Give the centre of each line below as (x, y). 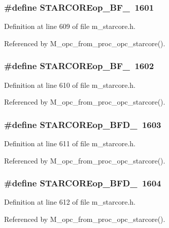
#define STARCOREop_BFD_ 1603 (83, 124)
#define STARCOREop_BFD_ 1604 (83, 183)
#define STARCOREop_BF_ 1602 (79, 66)
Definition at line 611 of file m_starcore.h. (70, 143)
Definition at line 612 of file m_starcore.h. (70, 202)
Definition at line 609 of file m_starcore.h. (70, 26)
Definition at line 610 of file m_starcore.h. (70, 85)
